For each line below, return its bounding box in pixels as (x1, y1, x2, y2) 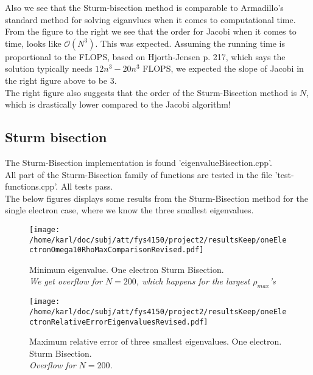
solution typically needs (5, 62, 93, 75)
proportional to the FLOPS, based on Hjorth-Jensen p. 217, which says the (5, 50, 286, 63)
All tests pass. (60, 180, 113, 193)
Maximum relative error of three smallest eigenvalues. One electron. (29, 335, 282, 348)
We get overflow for (29, 275, 102, 287)
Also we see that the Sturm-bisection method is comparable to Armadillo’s (5, 1, 284, 13)
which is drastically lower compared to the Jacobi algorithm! (5, 98, 231, 111)
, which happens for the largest (136, 275, 250, 287)
